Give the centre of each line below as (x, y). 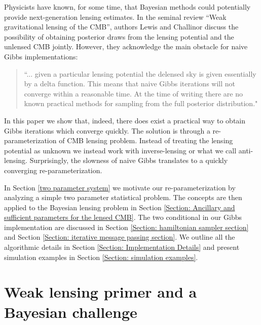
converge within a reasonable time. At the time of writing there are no (133, 93)
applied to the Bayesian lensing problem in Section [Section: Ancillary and (120, 207)
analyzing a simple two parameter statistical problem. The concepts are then (123, 197)
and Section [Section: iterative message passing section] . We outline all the (120, 237)
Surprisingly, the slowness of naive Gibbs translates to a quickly (129, 160)
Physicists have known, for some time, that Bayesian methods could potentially (127, 7)
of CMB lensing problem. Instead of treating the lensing (146, 140)
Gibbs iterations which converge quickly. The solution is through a (107, 130)
